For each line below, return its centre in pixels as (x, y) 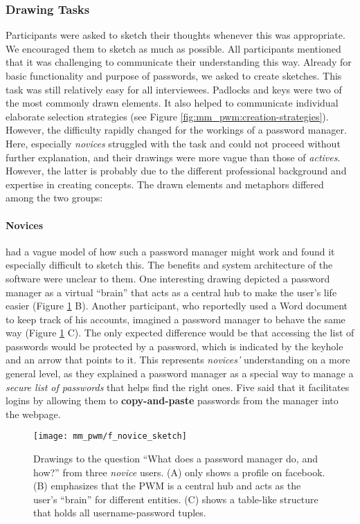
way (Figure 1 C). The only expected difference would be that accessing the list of (180, 333)
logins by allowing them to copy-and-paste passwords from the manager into (172, 400)
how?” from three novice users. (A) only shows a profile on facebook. (179, 472)
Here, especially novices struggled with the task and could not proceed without (173, 143)
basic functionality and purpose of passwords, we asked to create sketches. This (174, 75)
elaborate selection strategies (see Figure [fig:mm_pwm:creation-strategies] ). (167, 116)
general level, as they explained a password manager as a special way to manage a (180, 373)
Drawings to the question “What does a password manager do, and (175, 459)
